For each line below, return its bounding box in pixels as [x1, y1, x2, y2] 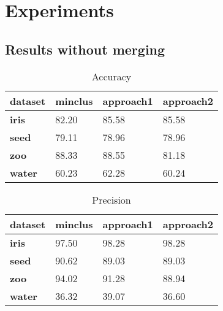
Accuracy [91, 69, 132, 83]
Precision [92, 192, 131, 207]
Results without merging [5, 39, 165, 58]
